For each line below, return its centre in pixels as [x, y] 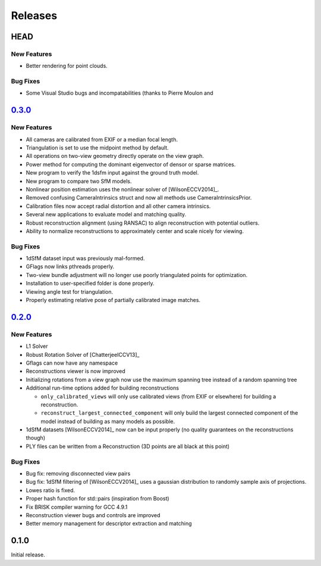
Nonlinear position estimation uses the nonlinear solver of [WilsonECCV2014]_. [122, 189]
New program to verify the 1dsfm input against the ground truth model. [112, 173]
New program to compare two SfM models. [79, 181]
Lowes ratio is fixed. [51, 490]
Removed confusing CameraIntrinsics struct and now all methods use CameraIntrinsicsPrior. [139, 198]
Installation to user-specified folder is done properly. [90, 284]
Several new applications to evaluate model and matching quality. [106, 214]
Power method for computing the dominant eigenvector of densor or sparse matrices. [131, 164]
